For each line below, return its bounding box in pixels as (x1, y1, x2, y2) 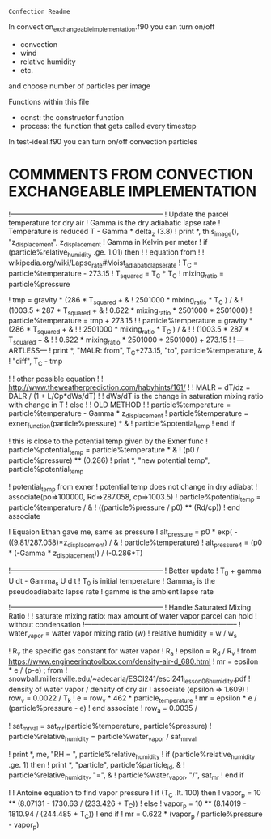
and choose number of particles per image (8, 81, 151, 91)
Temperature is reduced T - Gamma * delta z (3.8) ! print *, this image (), (8, 226, 239, 238)
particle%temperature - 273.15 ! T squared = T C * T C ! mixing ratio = (8, 268, 224, 280)
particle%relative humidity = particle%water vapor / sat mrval (8, 732, 197, 743)
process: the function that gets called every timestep (19, 121, 197, 131)
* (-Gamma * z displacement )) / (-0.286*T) (8, 548, 143, 559)
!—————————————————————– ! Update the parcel (8, 209, 229, 219)
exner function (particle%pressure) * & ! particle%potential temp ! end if (8, 418, 235, 430)
